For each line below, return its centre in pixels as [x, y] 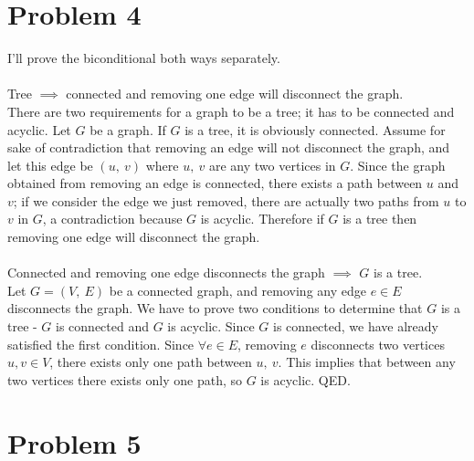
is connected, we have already [356, 326]
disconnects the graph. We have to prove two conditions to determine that [215, 308]
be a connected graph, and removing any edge [237, 290]
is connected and [102, 326]
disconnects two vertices [378, 344]
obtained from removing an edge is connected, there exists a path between [215, 183]
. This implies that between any [367, 362]
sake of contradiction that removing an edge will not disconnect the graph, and [229, 147]
